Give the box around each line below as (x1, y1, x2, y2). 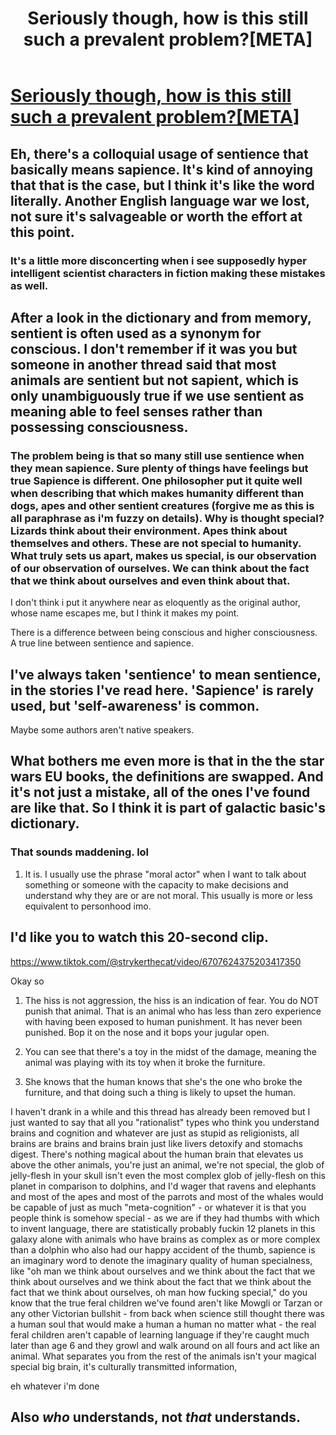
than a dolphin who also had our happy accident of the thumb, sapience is (10, 1243, 316, 1256)
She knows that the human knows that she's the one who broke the (24, 1075, 303, 1087)
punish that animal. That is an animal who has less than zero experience (24, 1005, 322, 1017)
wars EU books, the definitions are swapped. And (10, 768, 324, 786)
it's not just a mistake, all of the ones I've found (10, 784, 311, 801)
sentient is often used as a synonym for (10, 325, 262, 342)
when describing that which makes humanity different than (10, 486, 305, 500)
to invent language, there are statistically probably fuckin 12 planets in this (10, 1222, 316, 1234)
